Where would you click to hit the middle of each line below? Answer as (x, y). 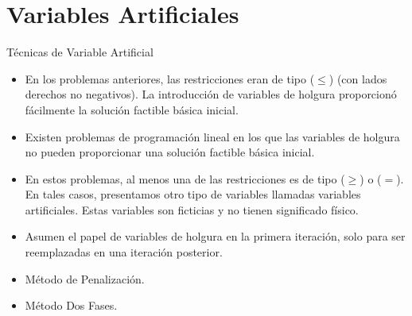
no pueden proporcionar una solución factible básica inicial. (170, 152)
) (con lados (358, 78)
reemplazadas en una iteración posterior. (124, 252)
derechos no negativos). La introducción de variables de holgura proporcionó (211, 94)
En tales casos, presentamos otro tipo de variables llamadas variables (193, 194)
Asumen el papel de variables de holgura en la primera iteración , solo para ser (215, 236)
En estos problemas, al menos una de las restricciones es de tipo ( (185, 178)
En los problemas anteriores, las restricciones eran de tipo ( (170, 78)
